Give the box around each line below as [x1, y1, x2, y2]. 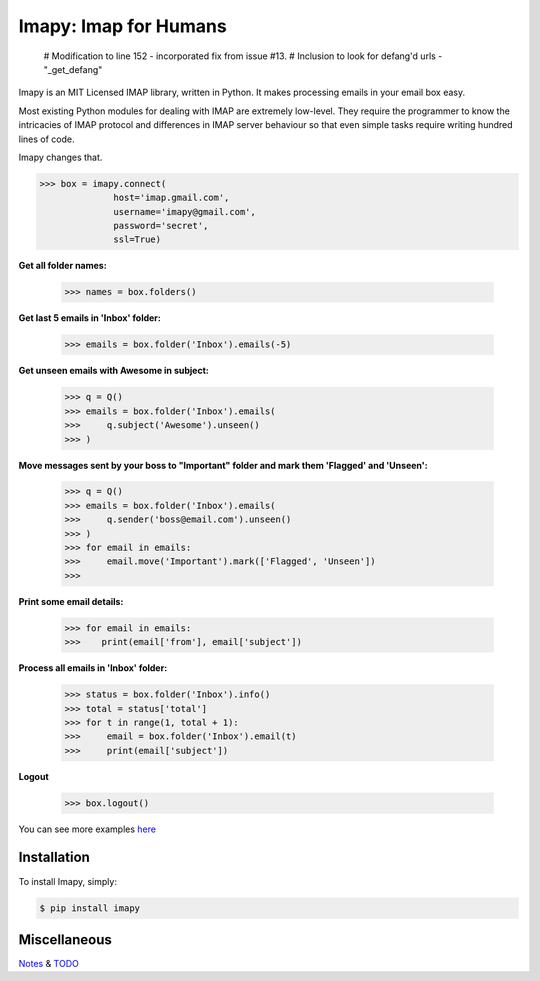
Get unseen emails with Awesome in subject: [18, 365, 209, 377]
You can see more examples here [18, 823, 157, 835]
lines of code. [18, 133, 75, 145]
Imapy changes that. [18, 151, 103, 163]
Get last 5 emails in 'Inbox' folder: [18, 312, 162, 324]
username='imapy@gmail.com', [113, 206, 257, 217]
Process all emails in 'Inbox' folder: [18, 662, 168, 674]
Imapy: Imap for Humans [18, 15, 227, 37]
